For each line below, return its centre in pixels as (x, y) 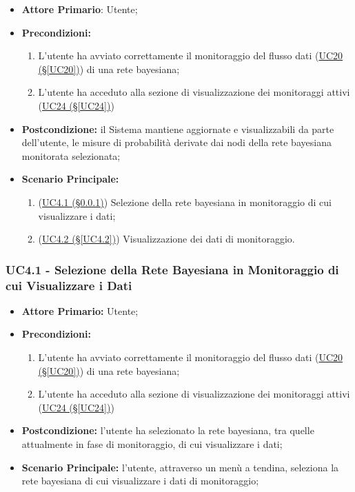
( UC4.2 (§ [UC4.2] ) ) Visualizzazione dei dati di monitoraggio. (166, 239)
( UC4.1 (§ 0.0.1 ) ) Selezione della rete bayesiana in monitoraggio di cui (185, 202)
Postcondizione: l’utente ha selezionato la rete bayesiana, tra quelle (168, 430)
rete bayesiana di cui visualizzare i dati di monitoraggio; (140, 481)
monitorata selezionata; (71, 155)
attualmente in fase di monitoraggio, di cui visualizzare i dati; (152, 444)
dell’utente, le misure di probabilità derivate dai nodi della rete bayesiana (176, 142)
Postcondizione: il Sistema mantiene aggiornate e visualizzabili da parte (178, 129)
